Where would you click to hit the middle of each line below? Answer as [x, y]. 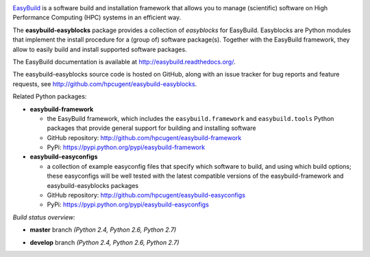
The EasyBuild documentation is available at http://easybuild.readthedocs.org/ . [124, 62]
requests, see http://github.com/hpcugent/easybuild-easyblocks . [105, 84]
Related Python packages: [50, 96]
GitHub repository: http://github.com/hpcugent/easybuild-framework [144, 137]
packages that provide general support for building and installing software [151, 128]
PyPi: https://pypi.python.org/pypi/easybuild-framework [126, 148]
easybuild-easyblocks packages [93, 185]
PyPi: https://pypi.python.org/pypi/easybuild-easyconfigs [128, 204]
